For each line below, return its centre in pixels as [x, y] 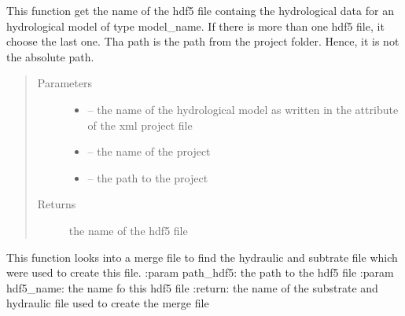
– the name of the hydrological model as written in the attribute [243, 109]
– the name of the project [149, 151]
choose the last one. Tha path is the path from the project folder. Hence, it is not [203, 41]
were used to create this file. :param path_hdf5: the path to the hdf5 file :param [200, 272]
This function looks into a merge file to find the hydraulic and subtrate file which [202, 257]
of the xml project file [140, 125]
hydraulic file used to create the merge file [108, 303]
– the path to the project [148, 177]
